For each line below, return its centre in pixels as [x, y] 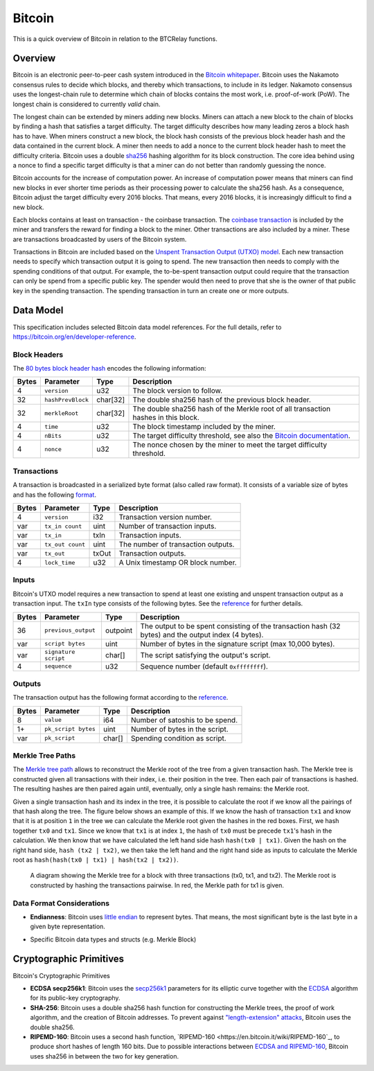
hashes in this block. [166, 418]
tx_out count [65, 544]
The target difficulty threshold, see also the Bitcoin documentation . [241, 436]
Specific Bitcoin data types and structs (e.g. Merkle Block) [113, 939]
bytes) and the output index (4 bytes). [202, 635]
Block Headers [38, 355]
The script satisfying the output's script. [205, 655]
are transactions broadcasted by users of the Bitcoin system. [100, 239]
